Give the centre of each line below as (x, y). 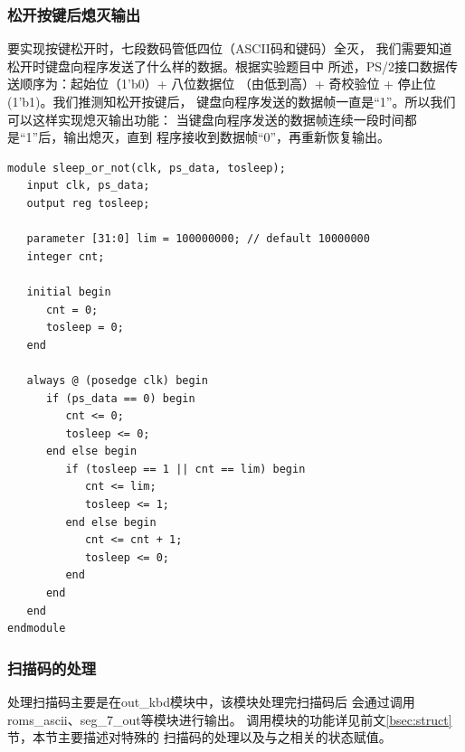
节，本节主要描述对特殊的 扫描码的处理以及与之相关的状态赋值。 (199, 737)
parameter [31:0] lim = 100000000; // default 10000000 (198, 239)
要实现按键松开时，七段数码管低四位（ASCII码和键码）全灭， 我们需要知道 (230, 48)
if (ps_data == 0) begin (120, 398)
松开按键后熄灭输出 (74, 14)
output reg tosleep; (88, 203)
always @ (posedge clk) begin (117, 380)
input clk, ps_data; (88, 186)
